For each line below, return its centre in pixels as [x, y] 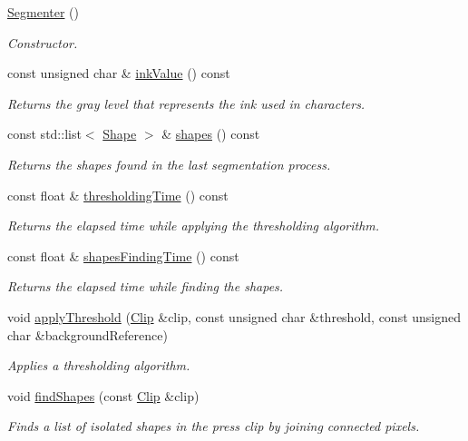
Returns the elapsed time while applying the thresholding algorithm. [194, 225]
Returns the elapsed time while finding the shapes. [146, 286]
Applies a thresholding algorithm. [99, 365]
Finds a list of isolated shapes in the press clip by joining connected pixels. [214, 426]
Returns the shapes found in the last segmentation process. [169, 164]
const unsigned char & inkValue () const [119, 73]
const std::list [44, 134]
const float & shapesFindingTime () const [123, 255]
